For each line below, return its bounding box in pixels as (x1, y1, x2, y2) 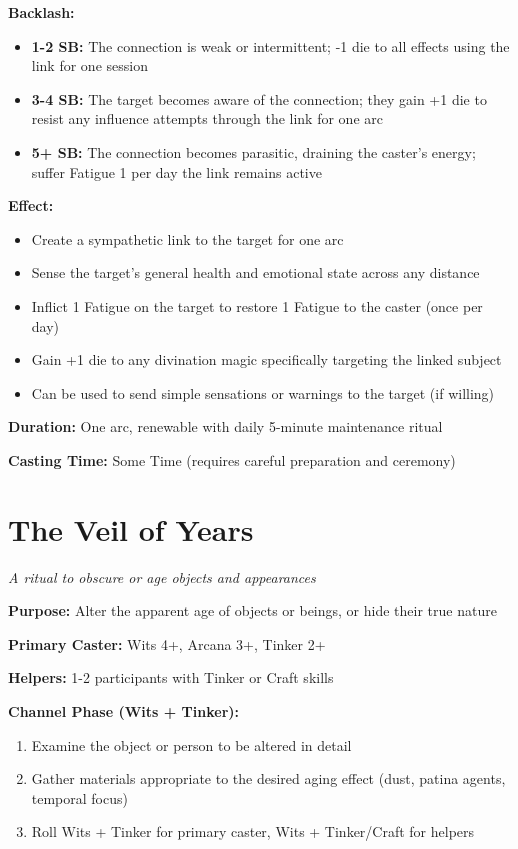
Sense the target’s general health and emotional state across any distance (31, 262, 480, 283)
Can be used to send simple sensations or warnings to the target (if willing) (31, 382, 495, 403)
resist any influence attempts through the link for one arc (31, 108, 383, 129)
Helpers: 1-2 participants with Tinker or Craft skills (8, 667, 334, 688)
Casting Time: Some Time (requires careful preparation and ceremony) (8, 449, 456, 470)
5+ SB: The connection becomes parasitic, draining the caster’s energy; (31, 141, 476, 162)
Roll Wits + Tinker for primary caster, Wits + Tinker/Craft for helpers (31, 821, 475, 842)
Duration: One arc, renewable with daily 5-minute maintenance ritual (8, 416, 443, 437)
